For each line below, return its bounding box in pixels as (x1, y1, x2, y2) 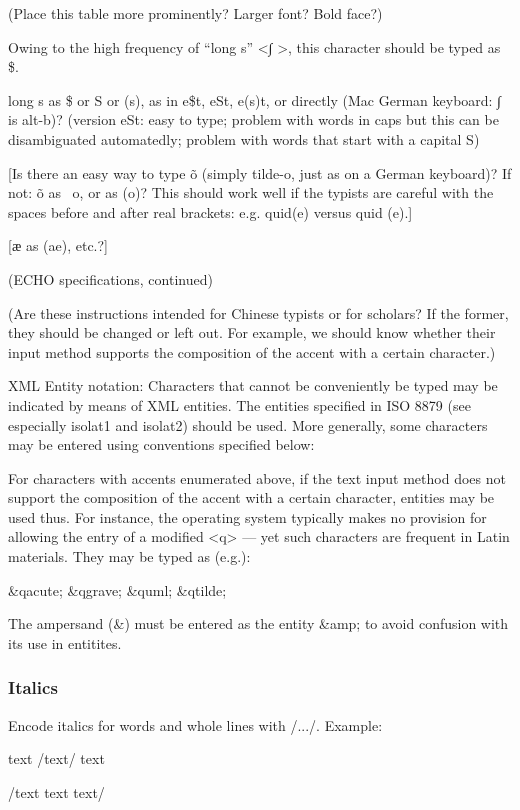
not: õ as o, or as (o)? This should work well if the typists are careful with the (8, 182, 494, 203)
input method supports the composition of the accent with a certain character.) (8, 341, 496, 362)
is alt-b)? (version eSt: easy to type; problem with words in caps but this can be (8, 109, 499, 130)
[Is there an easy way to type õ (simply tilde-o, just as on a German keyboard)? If (8, 162, 512, 183)
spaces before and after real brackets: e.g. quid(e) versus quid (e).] (8, 201, 413, 222)
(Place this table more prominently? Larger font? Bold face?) (8, 3, 383, 23)
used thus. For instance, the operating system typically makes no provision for (8, 506, 487, 527)
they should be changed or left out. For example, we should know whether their (8, 322, 496, 343)
